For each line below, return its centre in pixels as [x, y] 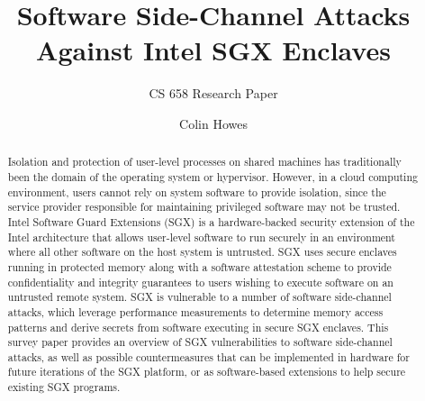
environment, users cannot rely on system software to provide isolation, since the [197, 191]
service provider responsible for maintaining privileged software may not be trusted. [204, 207]
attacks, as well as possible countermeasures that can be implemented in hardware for [208, 356]
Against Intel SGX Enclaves [213, 50]
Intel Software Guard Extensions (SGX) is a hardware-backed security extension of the [211, 221]
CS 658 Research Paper [213, 93]
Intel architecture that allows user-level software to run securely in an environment [201, 237]
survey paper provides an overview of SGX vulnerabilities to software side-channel [200, 342]
